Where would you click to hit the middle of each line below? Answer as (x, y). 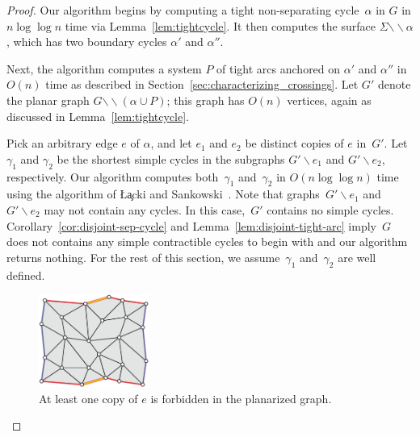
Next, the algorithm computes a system (104, 68)
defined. (26, 275)
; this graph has (206, 100)
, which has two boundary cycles (87, 42)
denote (394, 84)
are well (357, 257)
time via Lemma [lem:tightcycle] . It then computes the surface (220, 25)
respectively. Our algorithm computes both (113, 176)
